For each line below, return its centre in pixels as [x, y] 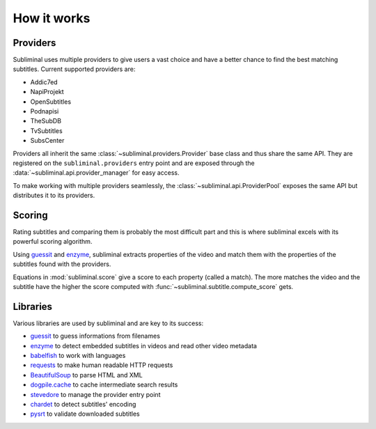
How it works [52, 18]
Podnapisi [45, 111]
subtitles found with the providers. [62, 264]
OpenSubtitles [51, 102]
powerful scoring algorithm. [53, 242]
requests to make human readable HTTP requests [102, 365]
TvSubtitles [46, 131]
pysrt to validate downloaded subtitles [85, 414]
